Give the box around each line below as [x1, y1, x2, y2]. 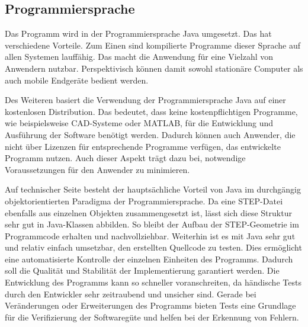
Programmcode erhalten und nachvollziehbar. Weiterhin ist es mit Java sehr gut [5, 229, 296, 242]
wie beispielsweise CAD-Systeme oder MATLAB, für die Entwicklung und [5, 117, 274, 129]
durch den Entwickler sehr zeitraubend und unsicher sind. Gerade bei [5, 287, 256, 300]
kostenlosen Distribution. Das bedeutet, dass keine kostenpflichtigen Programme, [5, 105, 298, 117]
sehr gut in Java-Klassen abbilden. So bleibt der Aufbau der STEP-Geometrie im [5, 218, 299, 230]
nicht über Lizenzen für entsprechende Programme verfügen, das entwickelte [5, 140, 281, 152]
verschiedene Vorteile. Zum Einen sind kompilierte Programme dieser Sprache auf [5, 39, 301, 51]
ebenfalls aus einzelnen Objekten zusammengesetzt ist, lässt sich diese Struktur [5, 206, 292, 219]
